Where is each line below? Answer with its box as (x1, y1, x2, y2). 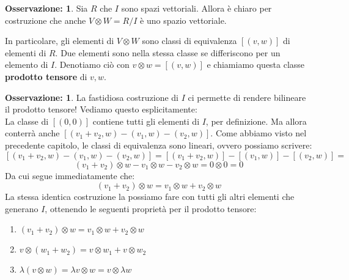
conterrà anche (5, 127, 60, 139)
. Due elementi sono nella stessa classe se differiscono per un (55, 46, 281, 59)
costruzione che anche (5, 13, 86, 26)
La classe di (5, 114, 49, 127)
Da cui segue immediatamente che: (5, 169, 135, 182)
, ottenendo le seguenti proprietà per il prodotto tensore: (45, 202, 257, 215)
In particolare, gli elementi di (5, 34, 114, 47)
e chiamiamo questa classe (207, 58, 305, 71)
